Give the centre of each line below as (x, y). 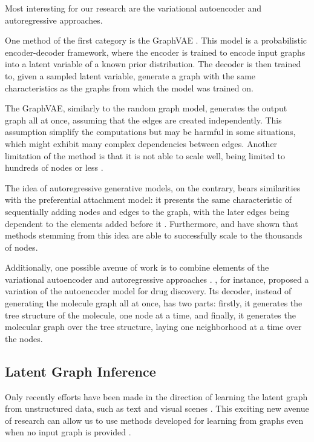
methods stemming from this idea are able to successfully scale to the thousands (154, 235)
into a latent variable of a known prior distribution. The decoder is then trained (153, 64)
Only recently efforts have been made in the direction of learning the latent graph (156, 396)
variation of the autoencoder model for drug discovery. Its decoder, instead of (148, 291)
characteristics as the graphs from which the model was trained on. (129, 87)
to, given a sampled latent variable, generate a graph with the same (130, 75)
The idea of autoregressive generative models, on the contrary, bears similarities (153, 187)
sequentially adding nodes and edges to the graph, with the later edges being (147, 211)
